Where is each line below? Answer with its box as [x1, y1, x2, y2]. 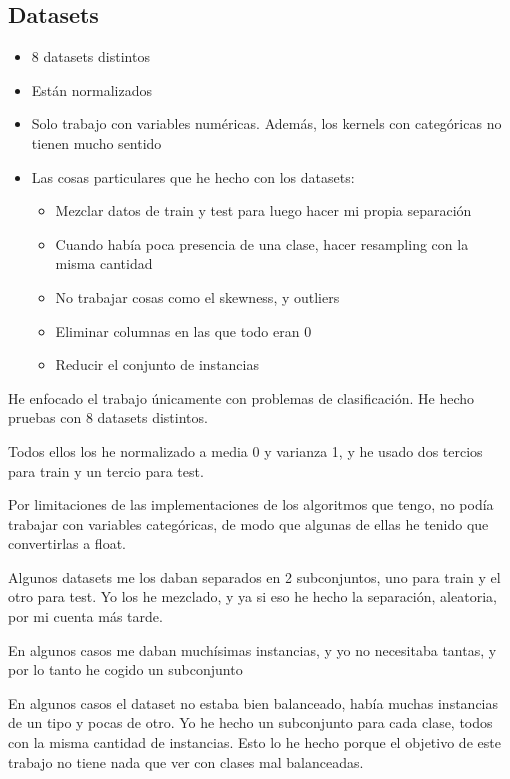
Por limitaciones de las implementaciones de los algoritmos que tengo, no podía [8, 494, 494, 515]
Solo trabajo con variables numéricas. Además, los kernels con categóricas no [31, 113, 502, 134]
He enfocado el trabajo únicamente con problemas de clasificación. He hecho [8, 387, 475, 408]
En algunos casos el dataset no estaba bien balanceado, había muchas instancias [8, 692, 499, 713]
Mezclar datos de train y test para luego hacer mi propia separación [55, 200, 472, 221]
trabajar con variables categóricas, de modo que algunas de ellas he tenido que [8, 513, 489, 534]
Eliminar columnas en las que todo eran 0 [55, 320, 312, 341]
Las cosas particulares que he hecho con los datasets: [31, 166, 355, 187]
